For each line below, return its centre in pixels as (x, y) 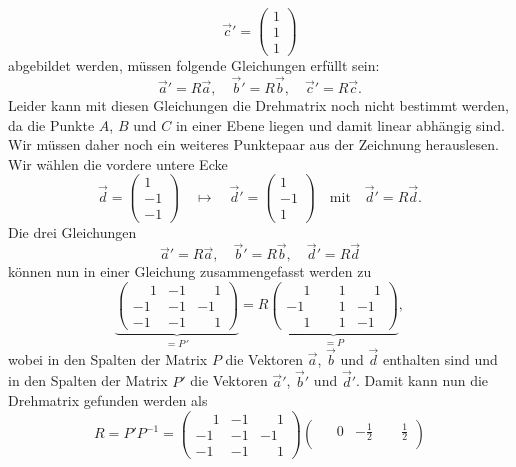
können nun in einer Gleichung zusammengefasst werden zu (190, 271)
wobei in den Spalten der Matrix (108, 358)
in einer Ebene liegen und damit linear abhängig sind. (340, 124)
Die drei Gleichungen (72, 231)
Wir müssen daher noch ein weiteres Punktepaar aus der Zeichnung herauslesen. (253, 144)
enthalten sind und (440, 358)
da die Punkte (51, 124)
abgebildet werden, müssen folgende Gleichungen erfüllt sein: (194, 65)
